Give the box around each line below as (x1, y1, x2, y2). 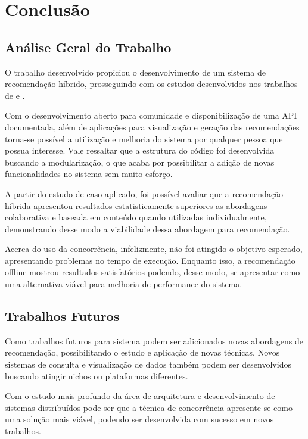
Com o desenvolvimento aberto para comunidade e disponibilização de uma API (5, 109, 297, 122)
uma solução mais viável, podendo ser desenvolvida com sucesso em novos (5, 413, 274, 425)
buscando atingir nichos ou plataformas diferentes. (5, 369, 188, 382)
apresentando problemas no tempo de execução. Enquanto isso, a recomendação (5, 254, 295, 266)
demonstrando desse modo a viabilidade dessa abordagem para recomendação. (5, 222, 290, 235)
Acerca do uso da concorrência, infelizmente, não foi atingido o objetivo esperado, (5, 242, 303, 255)
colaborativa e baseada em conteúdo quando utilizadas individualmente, (5, 211, 267, 223)
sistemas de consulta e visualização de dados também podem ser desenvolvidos (5, 358, 291, 370)
